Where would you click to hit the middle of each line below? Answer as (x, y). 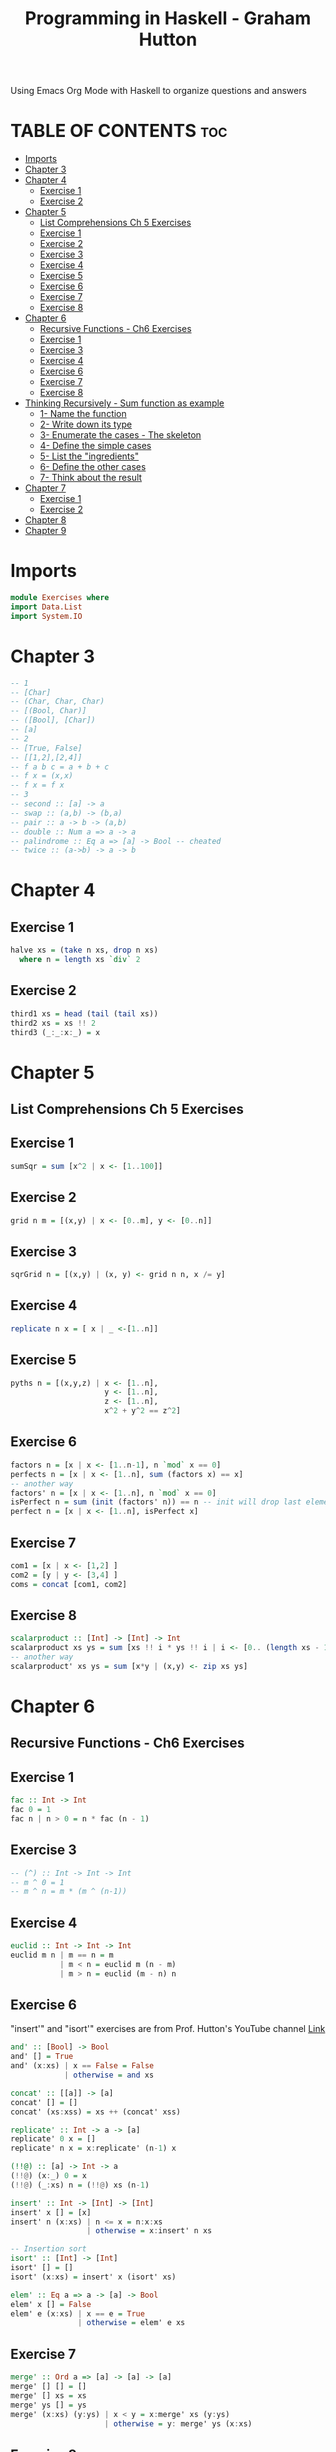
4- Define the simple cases (95, 446)
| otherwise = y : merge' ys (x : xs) (178, 2423)
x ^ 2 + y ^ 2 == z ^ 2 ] (143, 1411)
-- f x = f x (37, 785)
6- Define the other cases (93, 467)
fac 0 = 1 (31, 1810)
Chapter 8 (45, 520)
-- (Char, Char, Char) (57, 702)
